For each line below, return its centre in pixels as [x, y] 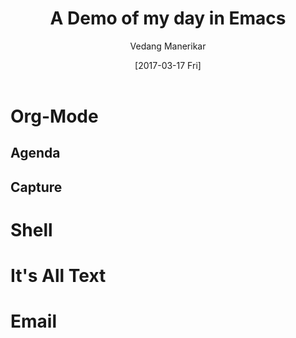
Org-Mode [54, 116]
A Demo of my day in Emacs [168, 18]
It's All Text [58, 276]
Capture [36, 187]
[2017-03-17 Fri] [168, 65]
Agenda [35, 153]
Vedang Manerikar [168, 46]
